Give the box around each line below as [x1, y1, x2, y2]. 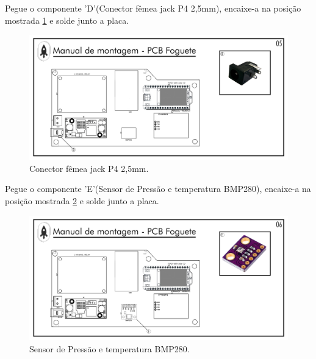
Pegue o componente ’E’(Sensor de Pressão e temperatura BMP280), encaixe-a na [5, 182, 311, 195]
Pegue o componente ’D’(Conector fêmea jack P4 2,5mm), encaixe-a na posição [5, 2, 301, 14]
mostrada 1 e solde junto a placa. [5, 13, 129, 26]
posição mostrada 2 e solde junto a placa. [5, 194, 159, 207]
